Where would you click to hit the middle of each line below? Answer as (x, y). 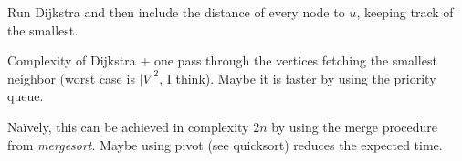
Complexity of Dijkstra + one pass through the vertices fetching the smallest (222, 60)
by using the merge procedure (355, 126)
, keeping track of (405, 12)
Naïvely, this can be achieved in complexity (128, 126)
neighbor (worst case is (71, 78)
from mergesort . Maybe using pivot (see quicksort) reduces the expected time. (225, 144)
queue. (26, 96)
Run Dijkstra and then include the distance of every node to (176, 12)
